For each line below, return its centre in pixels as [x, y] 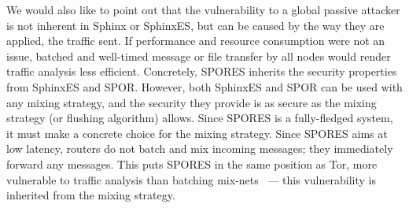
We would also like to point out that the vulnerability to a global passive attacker [203, 9]
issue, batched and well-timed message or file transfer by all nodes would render [199, 56]
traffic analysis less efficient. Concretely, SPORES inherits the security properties [202, 71]
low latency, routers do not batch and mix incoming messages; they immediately [200, 149]
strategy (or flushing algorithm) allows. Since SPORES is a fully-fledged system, [200, 118]
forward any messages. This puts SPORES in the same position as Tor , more [192, 163]
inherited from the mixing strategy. [91, 195]
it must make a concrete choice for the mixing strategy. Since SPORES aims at [197, 133]
